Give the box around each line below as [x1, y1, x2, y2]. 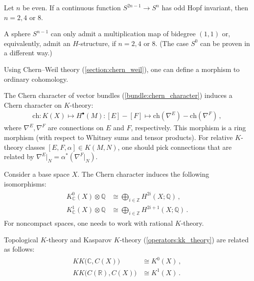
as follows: [4, 244, 35, 254]
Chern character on [4, 99, 62, 110]
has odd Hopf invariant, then [162, 2, 249, 12]
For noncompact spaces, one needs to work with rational [4, 218, 173, 228]
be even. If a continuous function [23, 2, 121, 12]
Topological [4, 234, 39, 244]
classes [25, 141, 45, 152]
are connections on [47, 122, 104, 133]
